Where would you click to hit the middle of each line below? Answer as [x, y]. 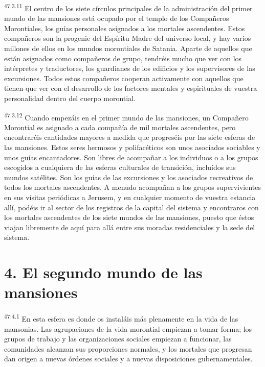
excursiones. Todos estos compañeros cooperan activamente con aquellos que [124, 78]
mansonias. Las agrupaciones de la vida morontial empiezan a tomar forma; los [128, 328]
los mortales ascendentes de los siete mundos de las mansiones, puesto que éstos [129, 217]
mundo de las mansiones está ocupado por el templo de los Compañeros [117, 18]
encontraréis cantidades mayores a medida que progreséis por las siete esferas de [130, 137]
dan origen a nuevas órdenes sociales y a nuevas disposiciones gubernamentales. [128, 359]
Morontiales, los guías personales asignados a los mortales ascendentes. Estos [125, 28]
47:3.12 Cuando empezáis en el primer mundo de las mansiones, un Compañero [126, 116]
